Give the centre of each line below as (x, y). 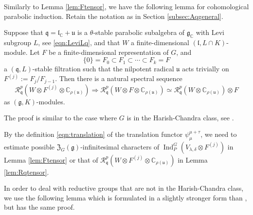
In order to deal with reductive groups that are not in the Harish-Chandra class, (124, 188)
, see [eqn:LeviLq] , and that (79, 42)
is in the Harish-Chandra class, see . (180, 118)
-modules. (51, 101)
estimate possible (29, 146)
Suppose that (24, 32)
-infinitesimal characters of (120, 146)
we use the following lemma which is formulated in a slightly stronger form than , (126, 197)
